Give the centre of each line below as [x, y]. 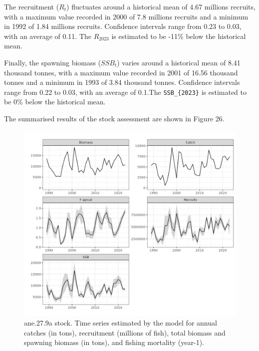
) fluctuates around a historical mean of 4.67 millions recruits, [161, 6]
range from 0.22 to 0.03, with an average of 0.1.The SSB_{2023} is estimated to [126, 92]
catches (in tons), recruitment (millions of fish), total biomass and [125, 332]
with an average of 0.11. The [48, 36]
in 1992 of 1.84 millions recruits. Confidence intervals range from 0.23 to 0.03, [123, 26]
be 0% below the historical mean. [55, 102]
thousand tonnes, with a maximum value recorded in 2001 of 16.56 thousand [121, 72]
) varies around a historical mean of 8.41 [179, 62]
